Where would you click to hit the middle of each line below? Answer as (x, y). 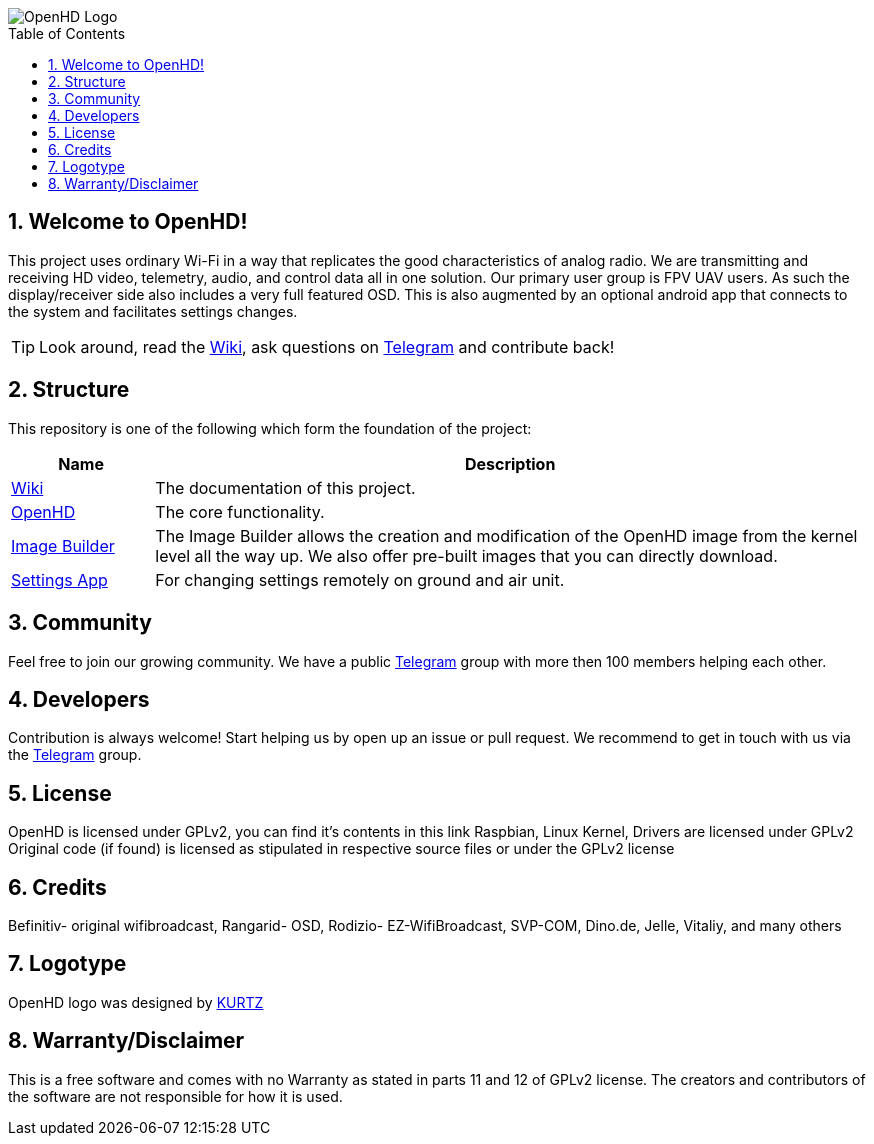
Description (510, 463)
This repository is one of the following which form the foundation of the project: (270, 428)
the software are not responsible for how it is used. (175, 1096)
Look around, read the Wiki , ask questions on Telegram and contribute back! (327, 346)
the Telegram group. (75, 755)
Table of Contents (67, 33)
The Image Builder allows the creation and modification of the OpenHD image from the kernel (506, 535)
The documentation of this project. (285, 487)
